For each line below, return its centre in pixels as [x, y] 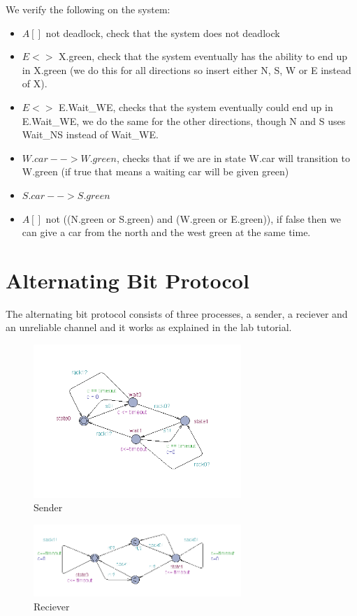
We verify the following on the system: [88, 9]
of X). [35, 83]
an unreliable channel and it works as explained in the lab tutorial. [149, 327]
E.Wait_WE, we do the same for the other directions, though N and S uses [184, 120]
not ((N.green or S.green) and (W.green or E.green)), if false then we [194, 218]
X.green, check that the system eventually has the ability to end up [203, 56]
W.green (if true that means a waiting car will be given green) [155, 171]
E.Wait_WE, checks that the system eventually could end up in [196, 107]
